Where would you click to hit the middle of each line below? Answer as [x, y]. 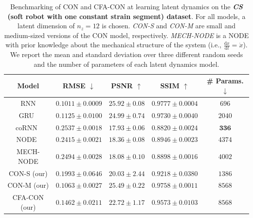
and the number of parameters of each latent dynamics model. [126, 64]
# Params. [225, 81]
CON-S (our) [28, 173]
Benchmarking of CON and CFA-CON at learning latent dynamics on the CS [126, 6]
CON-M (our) [28, 185]
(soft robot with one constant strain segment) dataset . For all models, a [126, 16]
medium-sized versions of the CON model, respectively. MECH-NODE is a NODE [126, 35]
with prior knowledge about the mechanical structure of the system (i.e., [113, 45]
